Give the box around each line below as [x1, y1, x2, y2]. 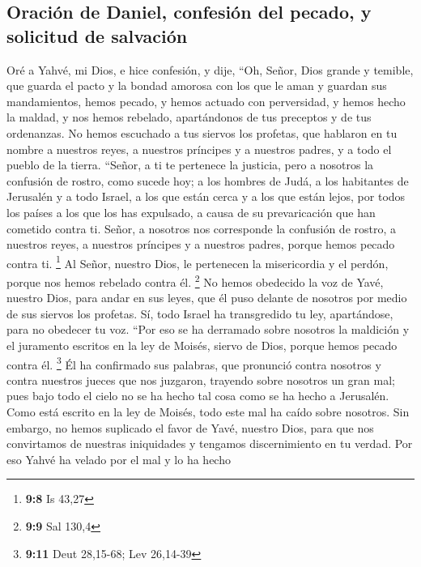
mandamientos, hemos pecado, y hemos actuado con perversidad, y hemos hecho [6, 92, 406, 109]
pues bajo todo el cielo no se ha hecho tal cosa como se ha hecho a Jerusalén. [6, 387, 389, 404]
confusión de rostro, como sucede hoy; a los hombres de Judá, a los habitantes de [6, 172, 409, 189]
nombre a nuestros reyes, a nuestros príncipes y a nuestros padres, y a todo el [6, 140, 392, 157]
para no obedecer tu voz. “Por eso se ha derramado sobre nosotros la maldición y [6, 321, 410, 338]
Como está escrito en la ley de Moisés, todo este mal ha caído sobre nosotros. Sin [6, 403, 410, 420]
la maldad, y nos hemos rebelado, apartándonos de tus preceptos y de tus [6, 109, 372, 126]
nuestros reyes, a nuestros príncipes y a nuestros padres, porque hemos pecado [6, 236, 395, 253]
